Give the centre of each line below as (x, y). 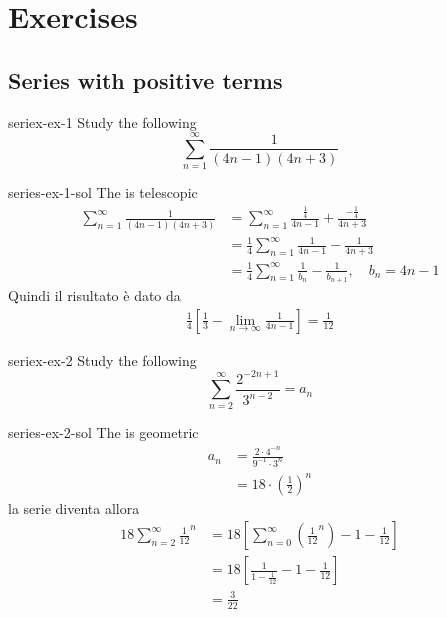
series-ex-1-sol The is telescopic (103, 192)
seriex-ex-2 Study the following (102, 359)
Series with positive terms (145, 79)
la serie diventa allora (74, 507)
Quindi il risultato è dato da (94, 294)
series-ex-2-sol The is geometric (103, 432)
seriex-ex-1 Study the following (102, 121)
